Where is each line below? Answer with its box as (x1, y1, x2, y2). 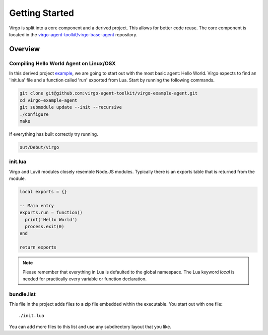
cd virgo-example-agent (19, 97, 78, 103)
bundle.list (9, 291, 36, 298)
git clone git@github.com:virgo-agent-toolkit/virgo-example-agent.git (19, 90, 198, 96)
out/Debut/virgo (19, 145, 60, 150)
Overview (9, 45, 40, 53)
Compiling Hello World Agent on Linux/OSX (9, 60, 116, 67)
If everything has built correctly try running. (9, 131, 99, 137)
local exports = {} (19, 189, 67, 195)
